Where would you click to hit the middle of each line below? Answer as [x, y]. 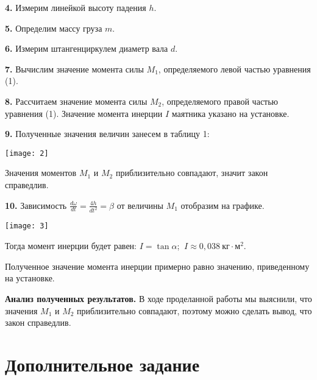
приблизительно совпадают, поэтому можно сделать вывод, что [194, 310]
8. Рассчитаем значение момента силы [76, 101]
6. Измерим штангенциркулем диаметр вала [87, 48]
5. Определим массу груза [54, 28]
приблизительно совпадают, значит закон [192, 173]
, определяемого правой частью [220, 101]
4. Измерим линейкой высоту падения [76, 7]
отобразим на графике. [223, 205]
